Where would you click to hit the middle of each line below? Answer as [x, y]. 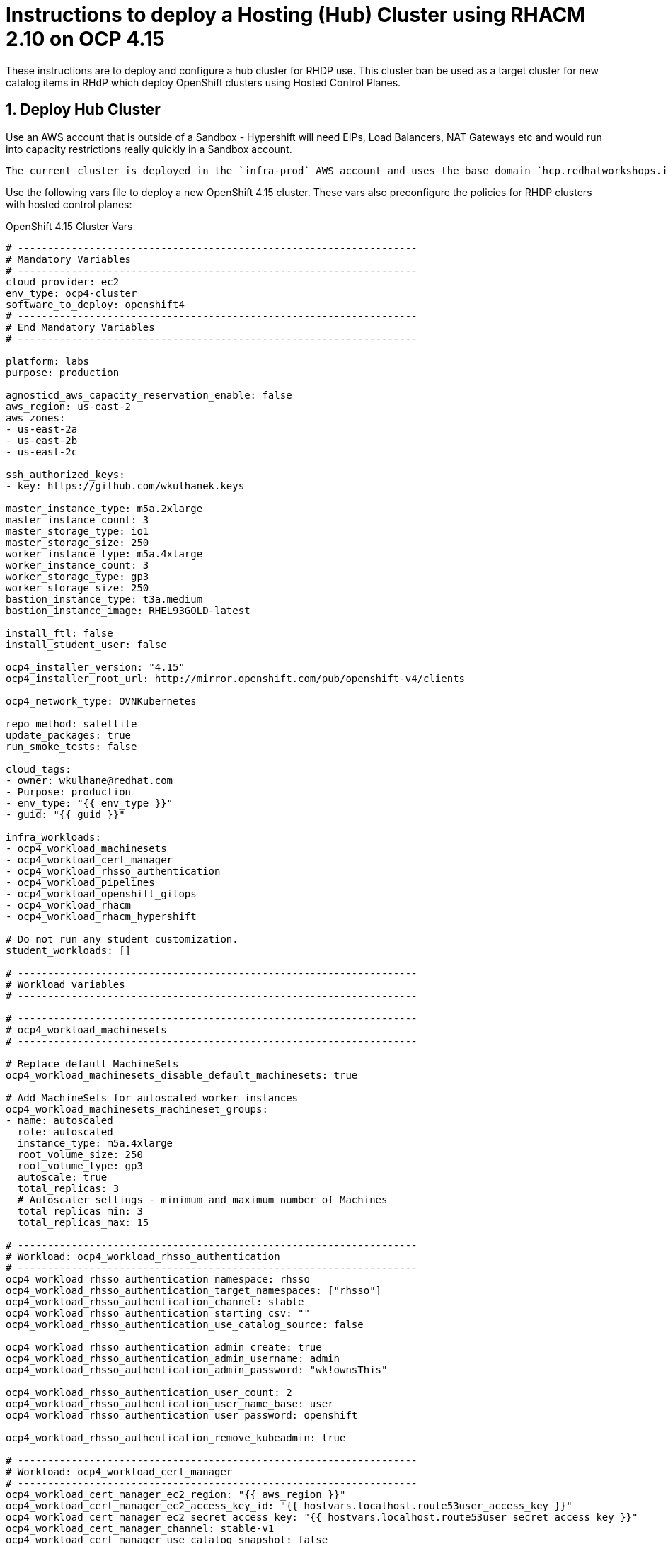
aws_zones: [36, 418]
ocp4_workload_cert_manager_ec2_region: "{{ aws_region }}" [176, 1494]
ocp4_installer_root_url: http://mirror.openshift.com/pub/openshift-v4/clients [236, 678]
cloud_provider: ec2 [63, 282]
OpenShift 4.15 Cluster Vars [69, 226]
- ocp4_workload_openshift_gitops [101, 893]
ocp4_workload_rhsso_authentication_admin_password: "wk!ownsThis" [197, 1369]
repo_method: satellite [71, 723]
